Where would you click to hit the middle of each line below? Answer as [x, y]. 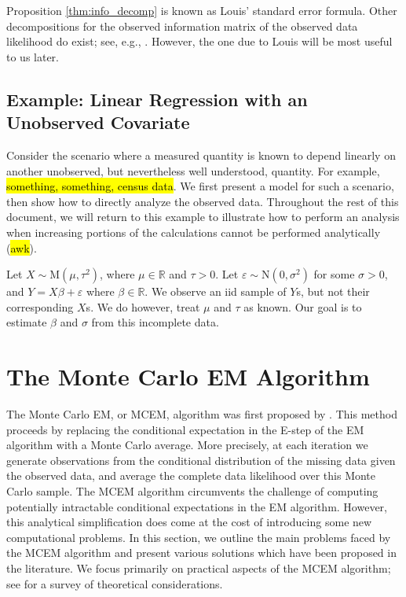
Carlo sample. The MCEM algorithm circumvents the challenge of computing [192, 491]
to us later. [33, 56]
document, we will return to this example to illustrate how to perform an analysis [203, 217]
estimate [27, 322]
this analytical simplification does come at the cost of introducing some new [189, 522]
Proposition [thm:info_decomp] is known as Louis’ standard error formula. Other [202, 10]
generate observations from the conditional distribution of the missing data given [201, 460]
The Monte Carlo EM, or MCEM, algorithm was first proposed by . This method [202, 414]
